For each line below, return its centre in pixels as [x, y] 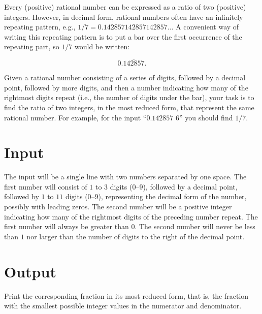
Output [30, 271]
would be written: [102, 46]
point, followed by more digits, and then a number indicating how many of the [126, 87]
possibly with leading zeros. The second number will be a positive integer [118, 207]
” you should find [206, 117]
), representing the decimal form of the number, [172, 196]
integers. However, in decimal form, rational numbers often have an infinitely [124, 17]
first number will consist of [46, 186]
